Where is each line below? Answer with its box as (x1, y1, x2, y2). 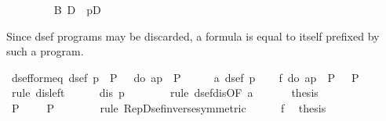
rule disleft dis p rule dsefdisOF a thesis (11, 84, 319, 101)
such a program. (6, 43, 84, 59)
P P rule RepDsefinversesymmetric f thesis (11, 99, 326, 116)
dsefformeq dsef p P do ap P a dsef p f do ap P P (11, 69, 359, 85)
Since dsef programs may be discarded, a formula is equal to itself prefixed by (6, 27, 380, 44)
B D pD (53, 2, 101, 17)
